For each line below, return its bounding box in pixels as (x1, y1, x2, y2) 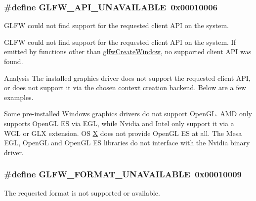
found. (4, 56, 23, 66)
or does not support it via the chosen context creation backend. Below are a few (4, 82, 246, 93)
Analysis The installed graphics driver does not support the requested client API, (4, 72, 251, 83)
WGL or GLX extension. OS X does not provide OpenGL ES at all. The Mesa (4, 128, 242, 138)
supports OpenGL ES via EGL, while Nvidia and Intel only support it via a (4, 118, 234, 128)
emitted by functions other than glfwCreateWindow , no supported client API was (4, 46, 252, 57)
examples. (4, 92, 34, 102)
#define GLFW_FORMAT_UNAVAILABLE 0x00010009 (4, 168, 242, 180)
